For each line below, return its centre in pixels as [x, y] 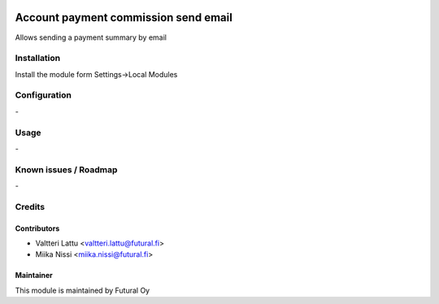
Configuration [43, 95]
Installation [38, 59]
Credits [30, 206]
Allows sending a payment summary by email [91, 37]
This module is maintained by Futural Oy [83, 290]
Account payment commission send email [124, 17]
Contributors [37, 228]
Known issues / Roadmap [66, 169]
